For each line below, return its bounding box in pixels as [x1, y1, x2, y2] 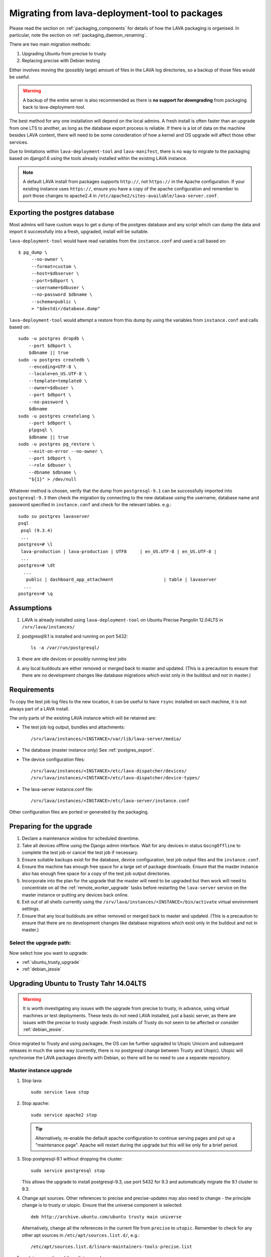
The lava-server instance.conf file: [22, 786, 93, 792]
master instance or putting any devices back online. [22, 891, 129, 897]
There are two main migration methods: [9, 41, 91, 47]
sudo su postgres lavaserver [18, 513, 90, 519]
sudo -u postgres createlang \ [18, 413, 95, 419]
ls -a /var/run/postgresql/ [31, 645, 100, 651]
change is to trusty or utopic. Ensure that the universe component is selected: [22, 1202, 183, 1208]
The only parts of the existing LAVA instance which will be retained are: [9, 714, 157, 721]
